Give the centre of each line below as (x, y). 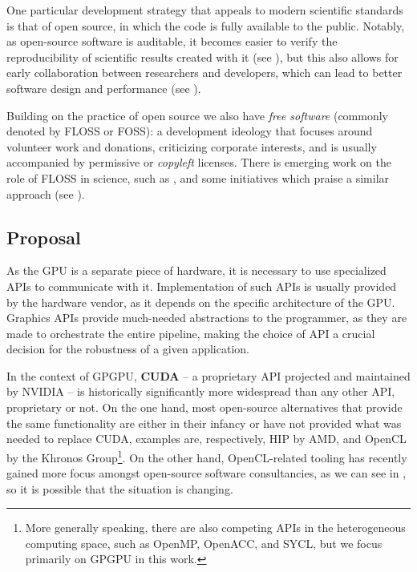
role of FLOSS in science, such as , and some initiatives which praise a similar (198, 177)
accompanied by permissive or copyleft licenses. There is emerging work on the (199, 162)
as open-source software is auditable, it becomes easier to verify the (172, 41)
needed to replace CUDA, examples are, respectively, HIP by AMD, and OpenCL (206, 439)
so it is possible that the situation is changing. (120, 488)
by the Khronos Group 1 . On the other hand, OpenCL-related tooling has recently (207, 456)
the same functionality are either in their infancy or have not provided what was (204, 423)
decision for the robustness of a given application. (128, 349)
